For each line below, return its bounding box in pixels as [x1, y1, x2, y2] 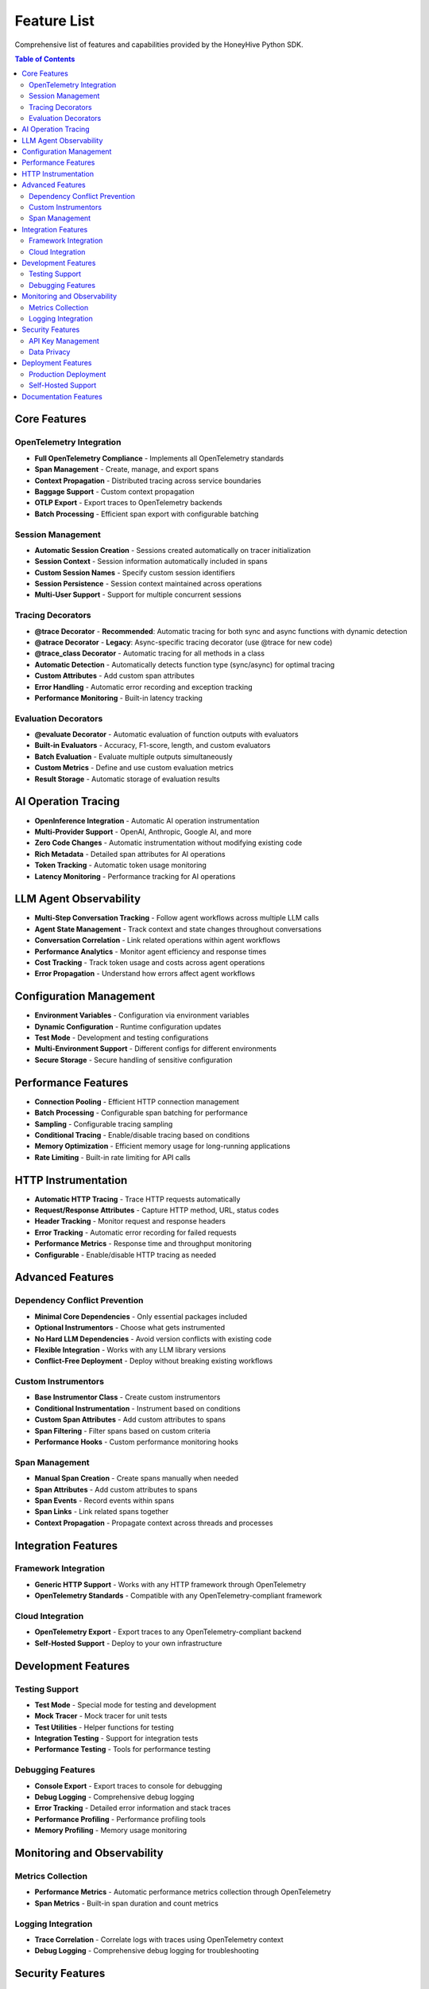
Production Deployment [29, 369, 106, 379]
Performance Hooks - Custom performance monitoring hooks [34, 1437, 238, 1446]
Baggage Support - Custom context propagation [34, 486, 195, 496]
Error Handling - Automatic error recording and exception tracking [34, 682, 253, 691]
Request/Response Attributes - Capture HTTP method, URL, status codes [34, 1205, 280, 1215]
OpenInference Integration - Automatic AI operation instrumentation [34, 815, 260, 825]
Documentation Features [21, 391, 102, 401]
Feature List [14, 12, 95, 29]
